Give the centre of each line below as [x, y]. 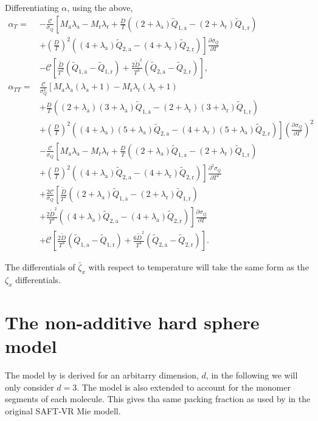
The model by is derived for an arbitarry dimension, [102, 375]
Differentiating [32, 7]
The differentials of [40, 267]
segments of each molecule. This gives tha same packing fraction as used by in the [158, 399]
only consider [29, 387]
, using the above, [100, 7]
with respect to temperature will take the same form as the [199, 267]
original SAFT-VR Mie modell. [63, 410]
